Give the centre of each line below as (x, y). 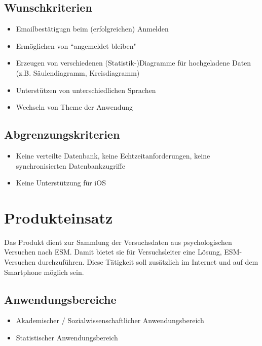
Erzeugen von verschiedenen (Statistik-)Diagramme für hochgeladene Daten (134, 63)
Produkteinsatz (59, 217)
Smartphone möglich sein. (44, 272)
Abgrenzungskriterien (62, 134)
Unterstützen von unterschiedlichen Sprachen (86, 90)
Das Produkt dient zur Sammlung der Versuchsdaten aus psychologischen (118, 242)
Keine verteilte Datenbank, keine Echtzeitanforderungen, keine (113, 155)
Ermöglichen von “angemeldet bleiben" (76, 45)
